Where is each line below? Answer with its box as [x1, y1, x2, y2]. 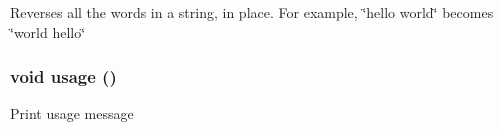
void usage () [10, 64, 117, 89]
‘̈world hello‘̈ [10, 21, 86, 42]
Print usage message [10, 103, 134, 124]
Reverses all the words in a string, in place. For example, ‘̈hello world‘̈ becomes [10, 2, 494, 22]
